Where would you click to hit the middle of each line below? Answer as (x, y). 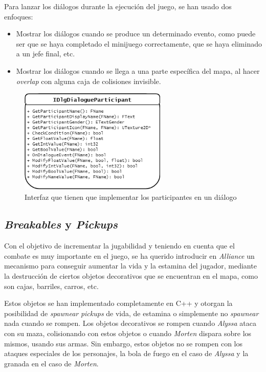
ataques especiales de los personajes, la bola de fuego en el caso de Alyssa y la (126, 353)
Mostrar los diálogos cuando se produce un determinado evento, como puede (136, 34)
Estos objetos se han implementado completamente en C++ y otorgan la (118, 303)
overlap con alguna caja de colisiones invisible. (88, 81)
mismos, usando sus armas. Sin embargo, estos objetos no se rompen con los (124, 343)
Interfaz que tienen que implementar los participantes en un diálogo (131, 197)
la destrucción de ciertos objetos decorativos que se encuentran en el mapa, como (131, 276)
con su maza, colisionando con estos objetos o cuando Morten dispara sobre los (128, 333)
